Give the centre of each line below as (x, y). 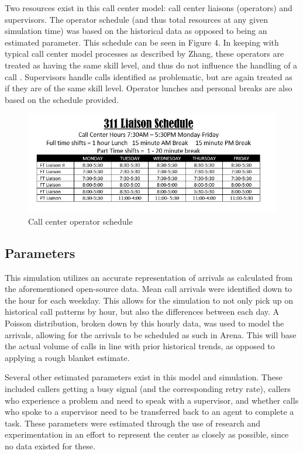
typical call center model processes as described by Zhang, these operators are (144, 54)
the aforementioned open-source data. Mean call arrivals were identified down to (149, 289)
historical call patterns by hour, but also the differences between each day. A (142, 312)
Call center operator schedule (80, 221)
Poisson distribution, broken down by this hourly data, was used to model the (144, 323)
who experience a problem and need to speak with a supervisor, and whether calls (152, 400)
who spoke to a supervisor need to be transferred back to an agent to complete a (149, 412)
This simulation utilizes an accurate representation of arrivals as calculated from (149, 277)
